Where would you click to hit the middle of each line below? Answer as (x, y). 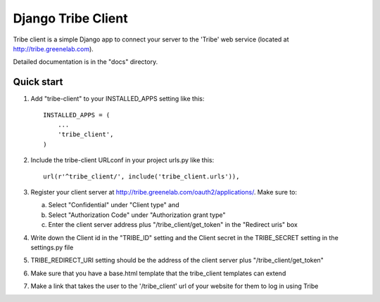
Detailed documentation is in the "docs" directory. (85, 62)
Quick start (38, 82)
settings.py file (52, 247)
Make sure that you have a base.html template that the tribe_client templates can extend (158, 273)
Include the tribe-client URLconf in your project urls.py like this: (122, 160)
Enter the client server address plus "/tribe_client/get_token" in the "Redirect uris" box (173, 225)
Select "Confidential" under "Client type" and (114, 205)
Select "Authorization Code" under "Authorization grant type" (137, 215)
